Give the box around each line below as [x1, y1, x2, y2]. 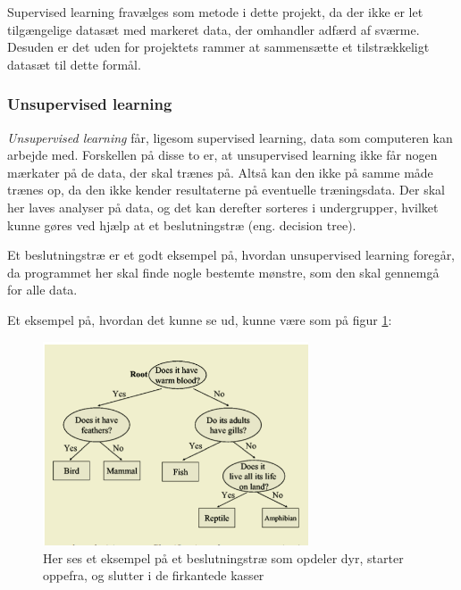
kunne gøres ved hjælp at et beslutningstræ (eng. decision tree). [7, 215, 356, 234]
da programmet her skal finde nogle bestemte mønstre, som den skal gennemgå [7, 262, 440, 281]
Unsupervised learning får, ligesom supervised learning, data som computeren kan [7, 128, 453, 146]
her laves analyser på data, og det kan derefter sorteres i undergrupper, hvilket [7, 197, 439, 216]
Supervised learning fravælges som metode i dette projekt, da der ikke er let [7, 3, 423, 21]
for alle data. [7, 280, 78, 299]
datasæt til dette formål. [7, 54, 141, 73]
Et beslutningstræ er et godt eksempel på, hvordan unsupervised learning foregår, [7, 245, 456, 264]
